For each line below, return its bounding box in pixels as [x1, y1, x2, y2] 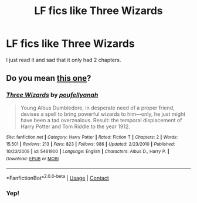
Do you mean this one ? [6, 73, 91, 83]
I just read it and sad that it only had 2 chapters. [6, 56, 121, 63]
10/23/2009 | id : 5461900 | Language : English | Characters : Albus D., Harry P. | [6, 148, 169, 154]
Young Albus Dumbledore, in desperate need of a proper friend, [20, 104, 175, 111]
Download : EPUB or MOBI [6, 156, 59, 161]
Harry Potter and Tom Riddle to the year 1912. [20, 123, 131, 130]
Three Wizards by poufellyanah [6, 91, 98, 99]
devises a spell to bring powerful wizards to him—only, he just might [20, 110, 186, 118]
